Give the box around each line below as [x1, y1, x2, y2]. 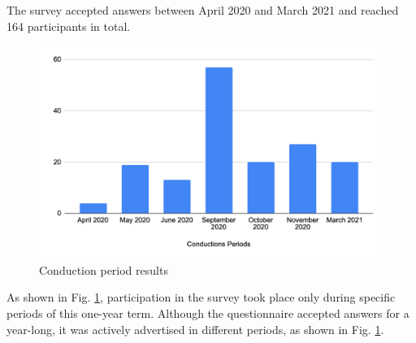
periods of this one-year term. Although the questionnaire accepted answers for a [6, 305, 409, 322]
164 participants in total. [6, 17, 131, 34]
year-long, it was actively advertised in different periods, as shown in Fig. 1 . [6, 320, 384, 337]
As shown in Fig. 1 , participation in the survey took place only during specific [6, 289, 396, 306]
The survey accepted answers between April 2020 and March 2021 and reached [6, 2, 399, 18]
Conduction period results [39, 261, 168, 278]
